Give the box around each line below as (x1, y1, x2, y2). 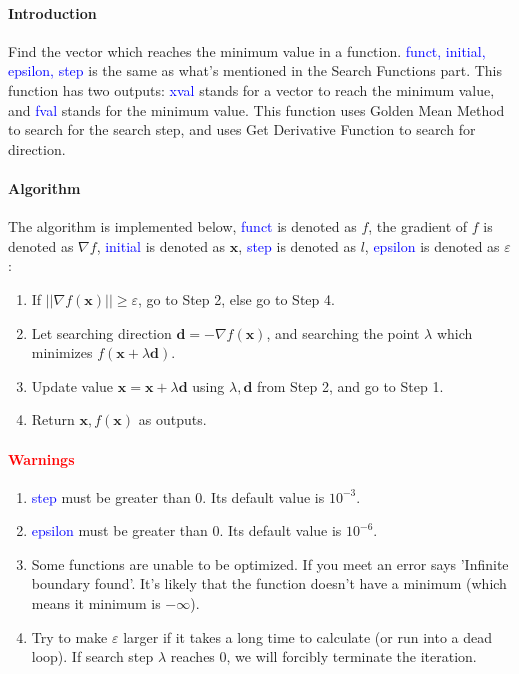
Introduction (8, 2, 97, 23)
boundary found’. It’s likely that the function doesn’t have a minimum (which (31, 573, 507, 594)
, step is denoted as (238, 235, 356, 256)
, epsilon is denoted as (364, 235, 500, 256)
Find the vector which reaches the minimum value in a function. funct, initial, (8, 40, 486, 61)
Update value (31, 375, 114, 396)
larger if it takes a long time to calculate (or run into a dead (123, 626, 493, 647)
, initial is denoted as (96, 235, 226, 256)
